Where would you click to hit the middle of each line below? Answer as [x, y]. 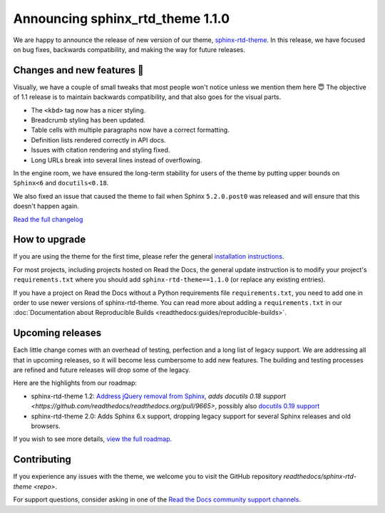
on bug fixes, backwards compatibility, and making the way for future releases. [129, 49]
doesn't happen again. [46, 206]
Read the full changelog [48, 219]
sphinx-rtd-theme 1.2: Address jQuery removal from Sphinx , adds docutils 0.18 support [159, 396]
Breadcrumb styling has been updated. [88, 120]
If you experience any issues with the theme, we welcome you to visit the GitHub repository [148, 477]
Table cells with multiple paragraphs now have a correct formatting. [130, 130]
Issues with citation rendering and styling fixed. [101, 150]
